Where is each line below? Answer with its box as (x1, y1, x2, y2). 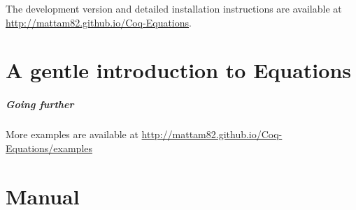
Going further (6, 97, 74, 112)
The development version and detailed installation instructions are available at (6, 1, 342, 15)
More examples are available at (6, 127, 138, 142)
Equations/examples (6, 140, 93, 155)
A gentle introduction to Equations (6, 56, 352, 84)
